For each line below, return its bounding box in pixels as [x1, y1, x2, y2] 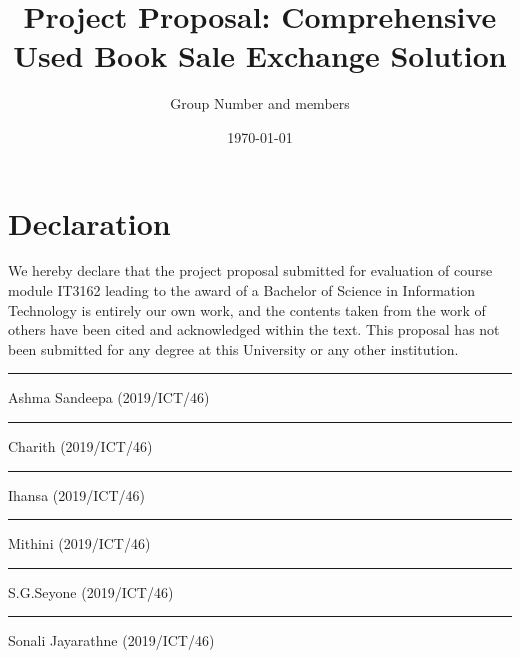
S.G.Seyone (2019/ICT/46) [8, 581, 174, 602]
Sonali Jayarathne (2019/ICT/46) [8, 630, 215, 651]
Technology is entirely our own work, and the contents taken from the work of [8, 299, 486, 320]
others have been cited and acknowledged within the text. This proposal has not [8, 319, 500, 340]
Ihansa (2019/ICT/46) [8, 484, 145, 505]
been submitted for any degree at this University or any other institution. [8, 338, 459, 359]
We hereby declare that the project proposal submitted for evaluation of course [8, 260, 493, 281]
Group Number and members [170, 93, 350, 114]
